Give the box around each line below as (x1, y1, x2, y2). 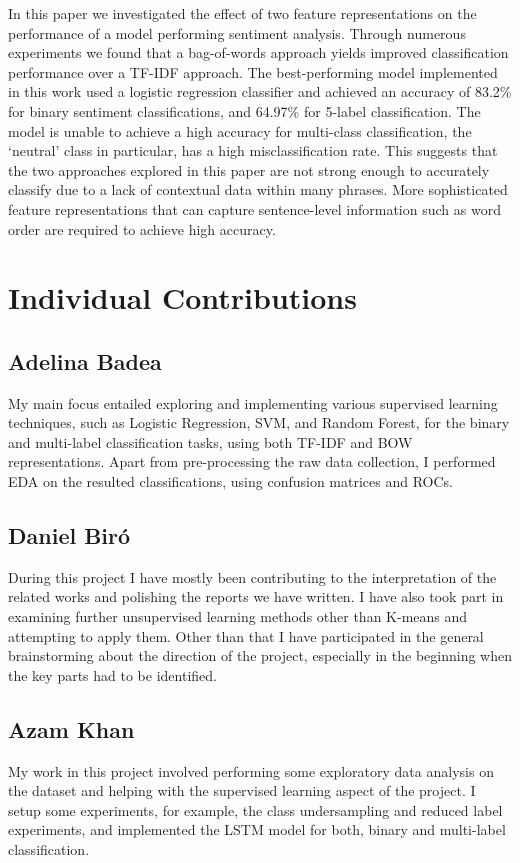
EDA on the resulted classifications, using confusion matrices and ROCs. (8, 471, 453, 492)
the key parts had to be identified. (8, 664, 217, 685)
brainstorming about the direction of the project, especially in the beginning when (8, 645, 512, 666)
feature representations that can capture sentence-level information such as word (8, 198, 501, 219)
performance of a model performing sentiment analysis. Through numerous (8, 22, 466, 43)
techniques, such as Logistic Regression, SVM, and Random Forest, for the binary (8, 412, 510, 433)
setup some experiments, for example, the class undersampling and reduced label (8, 799, 503, 820)
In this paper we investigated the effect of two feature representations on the (8, 3, 477, 23)
